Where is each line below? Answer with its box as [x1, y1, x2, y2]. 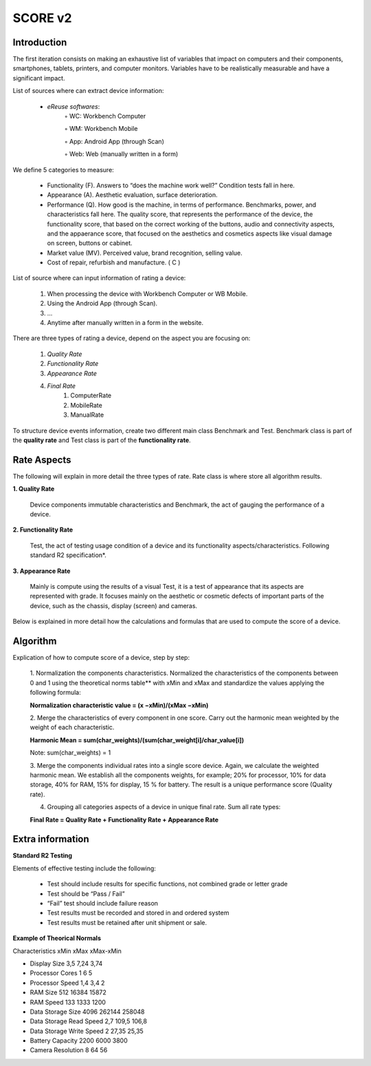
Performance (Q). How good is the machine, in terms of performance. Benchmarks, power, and [47, 200, 317, 209]
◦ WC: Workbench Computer [64, 112, 146, 121]
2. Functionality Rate [12, 525, 74, 534]
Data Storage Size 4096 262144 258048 [30, 1007, 145, 1016]
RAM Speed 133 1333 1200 [30, 998, 106, 1006]
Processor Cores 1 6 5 [30, 969, 93, 977]
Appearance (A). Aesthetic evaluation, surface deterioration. [47, 191, 218, 199]
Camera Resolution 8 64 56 [30, 1046, 108, 1054]
